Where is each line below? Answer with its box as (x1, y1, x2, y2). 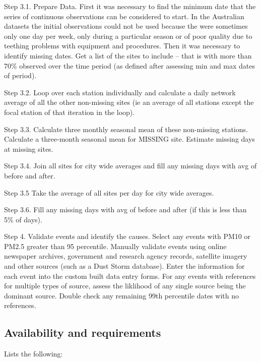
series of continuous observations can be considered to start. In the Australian (4, 11, 244, 21)
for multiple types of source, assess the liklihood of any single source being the (4, 280, 246, 291)
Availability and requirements (4, 325, 161, 340)
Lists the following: (4, 348, 63, 359)
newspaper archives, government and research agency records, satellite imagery (4, 251, 247, 261)
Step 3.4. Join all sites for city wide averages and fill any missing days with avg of (4, 160, 257, 171)
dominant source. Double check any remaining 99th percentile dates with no (4, 290, 239, 300)
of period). (4, 70, 37, 81)
